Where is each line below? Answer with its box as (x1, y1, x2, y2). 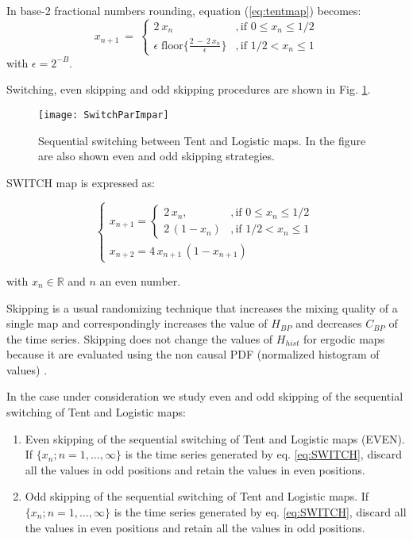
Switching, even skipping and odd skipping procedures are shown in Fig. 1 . (6, 81, 371, 98)
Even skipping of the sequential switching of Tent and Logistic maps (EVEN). (25, 430, 405, 447)
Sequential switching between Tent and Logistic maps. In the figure (38, 132, 366, 148)
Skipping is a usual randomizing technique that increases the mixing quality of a (6, 299, 398, 316)
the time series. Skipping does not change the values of (6, 330, 273, 347)
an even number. (99, 272, 181, 289)
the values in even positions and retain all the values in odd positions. (25, 519, 365, 535)
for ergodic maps (303, 330, 385, 347)
